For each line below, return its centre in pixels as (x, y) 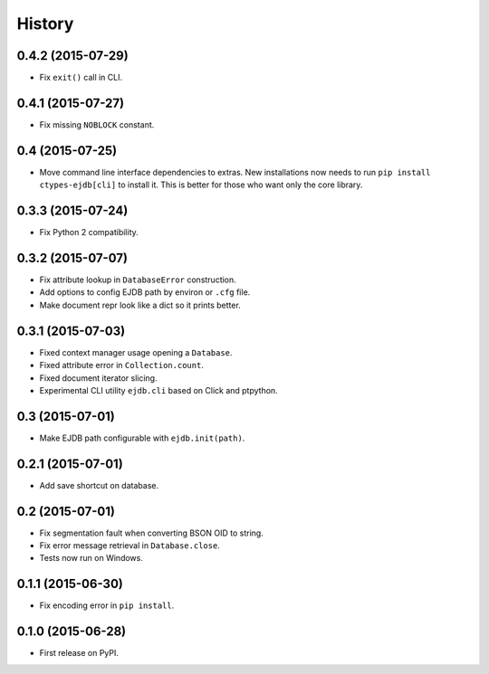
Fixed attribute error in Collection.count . (121, 365)
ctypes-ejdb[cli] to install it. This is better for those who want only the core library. (201, 185)
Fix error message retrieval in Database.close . (130, 546)
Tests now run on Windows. (91, 558)
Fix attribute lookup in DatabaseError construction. (138, 280)
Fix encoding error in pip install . (107, 605)
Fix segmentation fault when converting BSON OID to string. (152, 533)
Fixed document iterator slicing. (98, 378)
